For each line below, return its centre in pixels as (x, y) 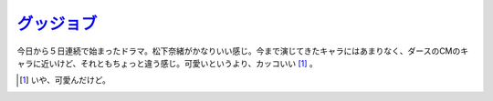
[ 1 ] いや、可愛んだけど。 (65, 80)
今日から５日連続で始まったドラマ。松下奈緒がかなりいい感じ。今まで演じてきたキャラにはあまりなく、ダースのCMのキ (243, 51)
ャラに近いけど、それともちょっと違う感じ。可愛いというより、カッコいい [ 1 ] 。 (168, 63)
